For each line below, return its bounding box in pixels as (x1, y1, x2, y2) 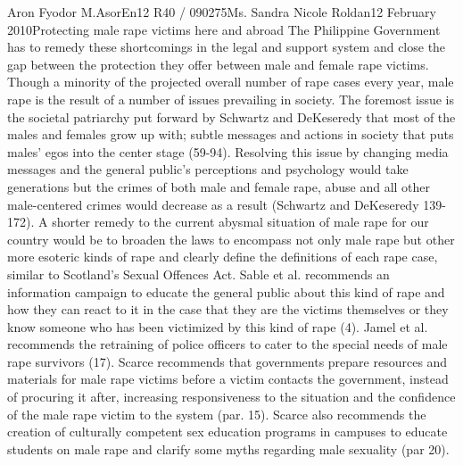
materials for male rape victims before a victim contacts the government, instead (7, 370, 449, 388)
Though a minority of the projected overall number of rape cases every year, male (7, 72, 454, 91)
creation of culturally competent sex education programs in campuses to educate (7, 422, 448, 441)
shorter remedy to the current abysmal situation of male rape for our (52, 212, 429, 231)
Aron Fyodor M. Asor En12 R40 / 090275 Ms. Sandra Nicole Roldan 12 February (7, 3, 436, 21)
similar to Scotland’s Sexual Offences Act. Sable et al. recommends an (7, 264, 390, 283)
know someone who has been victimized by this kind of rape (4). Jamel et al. (7, 317, 428, 336)
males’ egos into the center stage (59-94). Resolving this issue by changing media (7, 142, 449, 161)
